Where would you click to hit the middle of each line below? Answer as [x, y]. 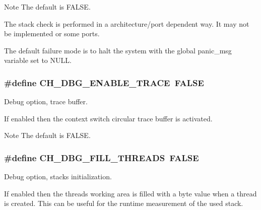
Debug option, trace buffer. [46, 101]
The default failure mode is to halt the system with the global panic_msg [118, 50]
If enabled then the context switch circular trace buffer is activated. [108, 118]
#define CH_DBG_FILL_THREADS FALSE [102, 157]
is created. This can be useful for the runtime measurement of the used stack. [124, 203]
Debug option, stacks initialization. [58, 177]
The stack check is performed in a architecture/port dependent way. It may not [127, 23]
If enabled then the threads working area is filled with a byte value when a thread [130, 193]
